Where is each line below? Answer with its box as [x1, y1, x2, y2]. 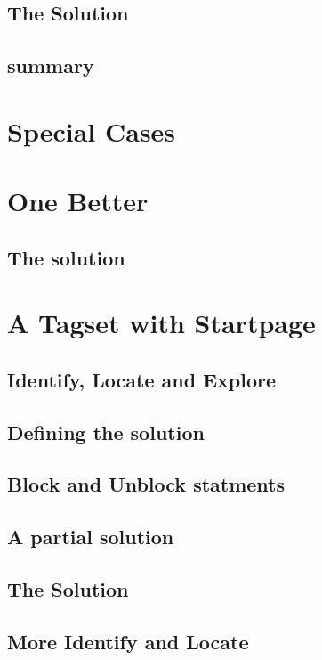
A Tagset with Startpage [7, 305, 316, 341]
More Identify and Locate [7, 627, 249, 655]
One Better [7, 183, 149, 219]
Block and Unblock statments [7, 470, 286, 498]
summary [7, 52, 94, 79]
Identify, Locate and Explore [7, 365, 277, 393]
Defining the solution [7, 418, 205, 445]
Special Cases [7, 112, 176, 149]
